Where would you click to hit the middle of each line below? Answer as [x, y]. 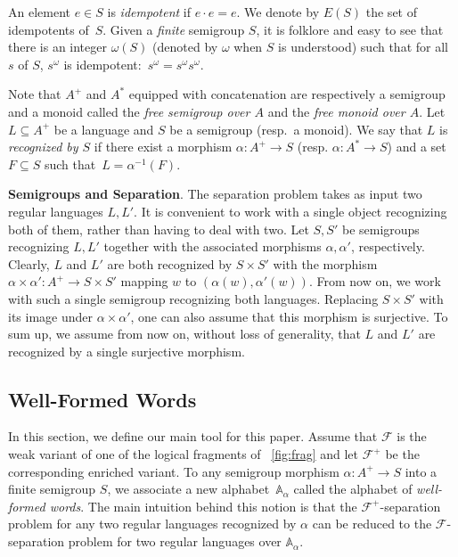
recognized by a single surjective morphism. [127, 351]
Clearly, [29, 263]
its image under [51, 316]
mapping [144, 281]
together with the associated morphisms [213, 246]
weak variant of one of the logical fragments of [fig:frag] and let [183, 454]
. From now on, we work [375, 281]
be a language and [104, 129]
